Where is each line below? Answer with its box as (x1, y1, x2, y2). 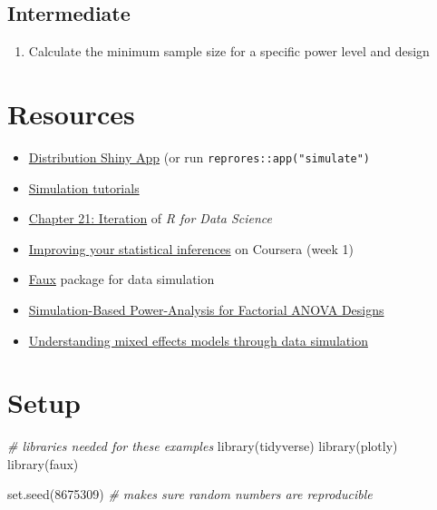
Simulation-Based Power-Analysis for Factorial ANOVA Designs (28, 299, 384, 319)
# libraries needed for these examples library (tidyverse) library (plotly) (7, 436, 398, 456)
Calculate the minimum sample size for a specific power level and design (28, 42, 430, 61)
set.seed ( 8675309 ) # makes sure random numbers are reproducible (7, 485, 373, 504)
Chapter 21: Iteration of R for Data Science (28, 209, 272, 228)
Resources (7, 94, 135, 132)
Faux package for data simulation (28, 270, 215, 289)
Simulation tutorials (28, 178, 140, 197)
